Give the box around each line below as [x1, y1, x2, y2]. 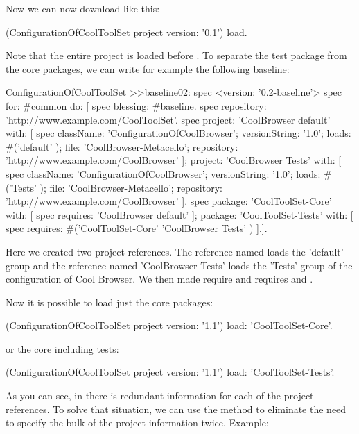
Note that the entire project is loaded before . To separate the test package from [6, 48, 347, 62]
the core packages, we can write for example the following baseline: [6, 61, 290, 76]
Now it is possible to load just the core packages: [6, 294, 213, 309]
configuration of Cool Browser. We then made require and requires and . [6, 272, 313, 286]
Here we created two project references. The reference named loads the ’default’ [6, 244, 344, 258]
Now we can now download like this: [6, 1, 160, 15]
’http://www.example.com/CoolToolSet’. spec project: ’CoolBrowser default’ [6, 112, 331, 126]
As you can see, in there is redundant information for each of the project [6, 388, 314, 403]
